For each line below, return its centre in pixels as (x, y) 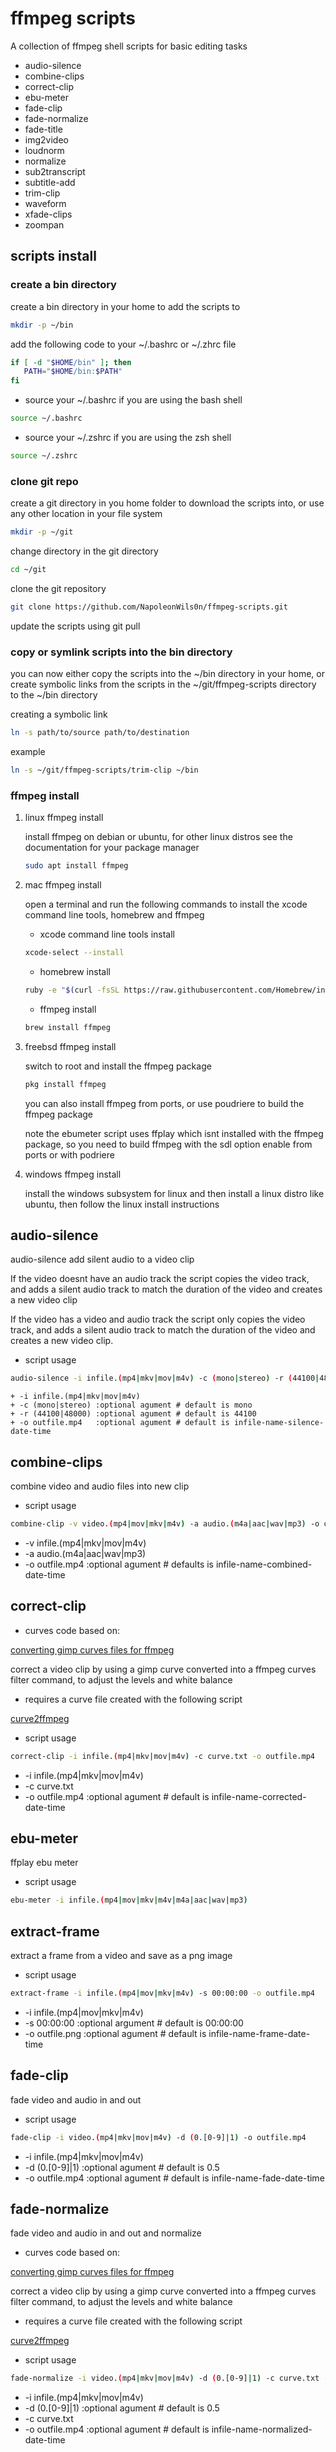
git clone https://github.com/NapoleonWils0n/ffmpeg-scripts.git (149, 607)
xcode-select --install (74, 953)
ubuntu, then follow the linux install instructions (122, 1204)
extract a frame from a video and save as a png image (121, 1956)
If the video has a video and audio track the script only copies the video (158, 1319)
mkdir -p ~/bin (42, 325)
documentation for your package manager (112, 848)
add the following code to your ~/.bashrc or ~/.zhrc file (123, 344)
